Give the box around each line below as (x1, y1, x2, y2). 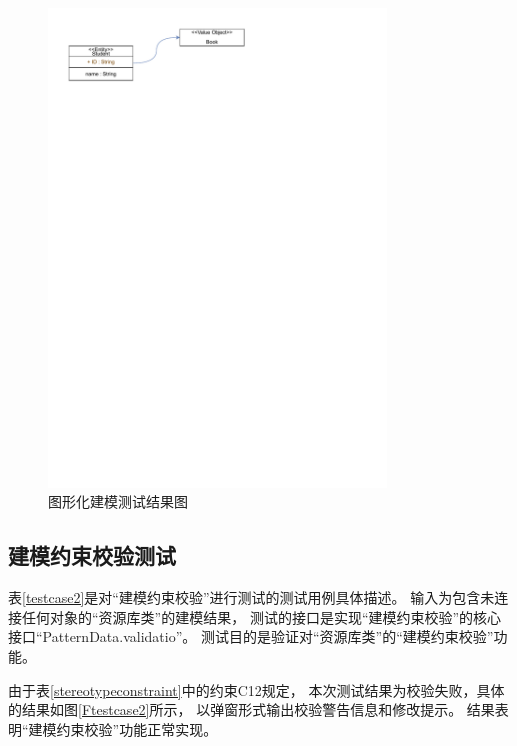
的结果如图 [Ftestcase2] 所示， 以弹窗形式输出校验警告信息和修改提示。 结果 (8, 699, 495, 720)
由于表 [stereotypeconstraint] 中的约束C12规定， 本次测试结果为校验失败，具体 (8, 679, 505, 700)
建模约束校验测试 (8, 540, 176, 571)
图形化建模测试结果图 (48, 491, 188, 512)
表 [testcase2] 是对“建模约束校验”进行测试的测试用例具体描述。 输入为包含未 (8, 587, 495, 608)
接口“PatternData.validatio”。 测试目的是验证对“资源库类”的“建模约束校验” (8, 626, 494, 647)
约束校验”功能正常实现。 (56, 718, 218, 739)
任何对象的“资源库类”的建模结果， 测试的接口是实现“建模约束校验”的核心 (21, 606, 502, 627)
